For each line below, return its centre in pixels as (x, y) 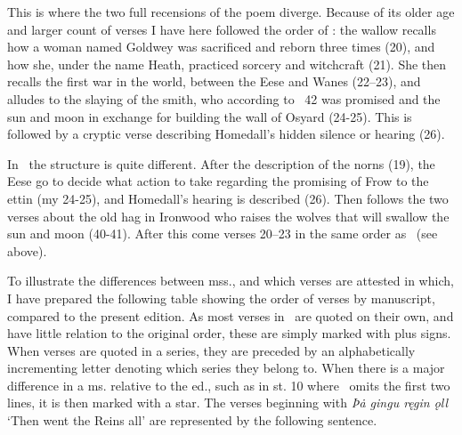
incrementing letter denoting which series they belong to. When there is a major (226, 368)
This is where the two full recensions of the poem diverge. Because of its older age (231, 12)
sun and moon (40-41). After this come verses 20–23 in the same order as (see (223, 234)
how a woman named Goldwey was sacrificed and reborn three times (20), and (221, 47)
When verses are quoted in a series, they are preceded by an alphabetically (211, 350)
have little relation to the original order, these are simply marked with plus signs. (229, 333)
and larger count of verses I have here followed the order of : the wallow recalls (222, 29)
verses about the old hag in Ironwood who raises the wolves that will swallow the (228, 216)
